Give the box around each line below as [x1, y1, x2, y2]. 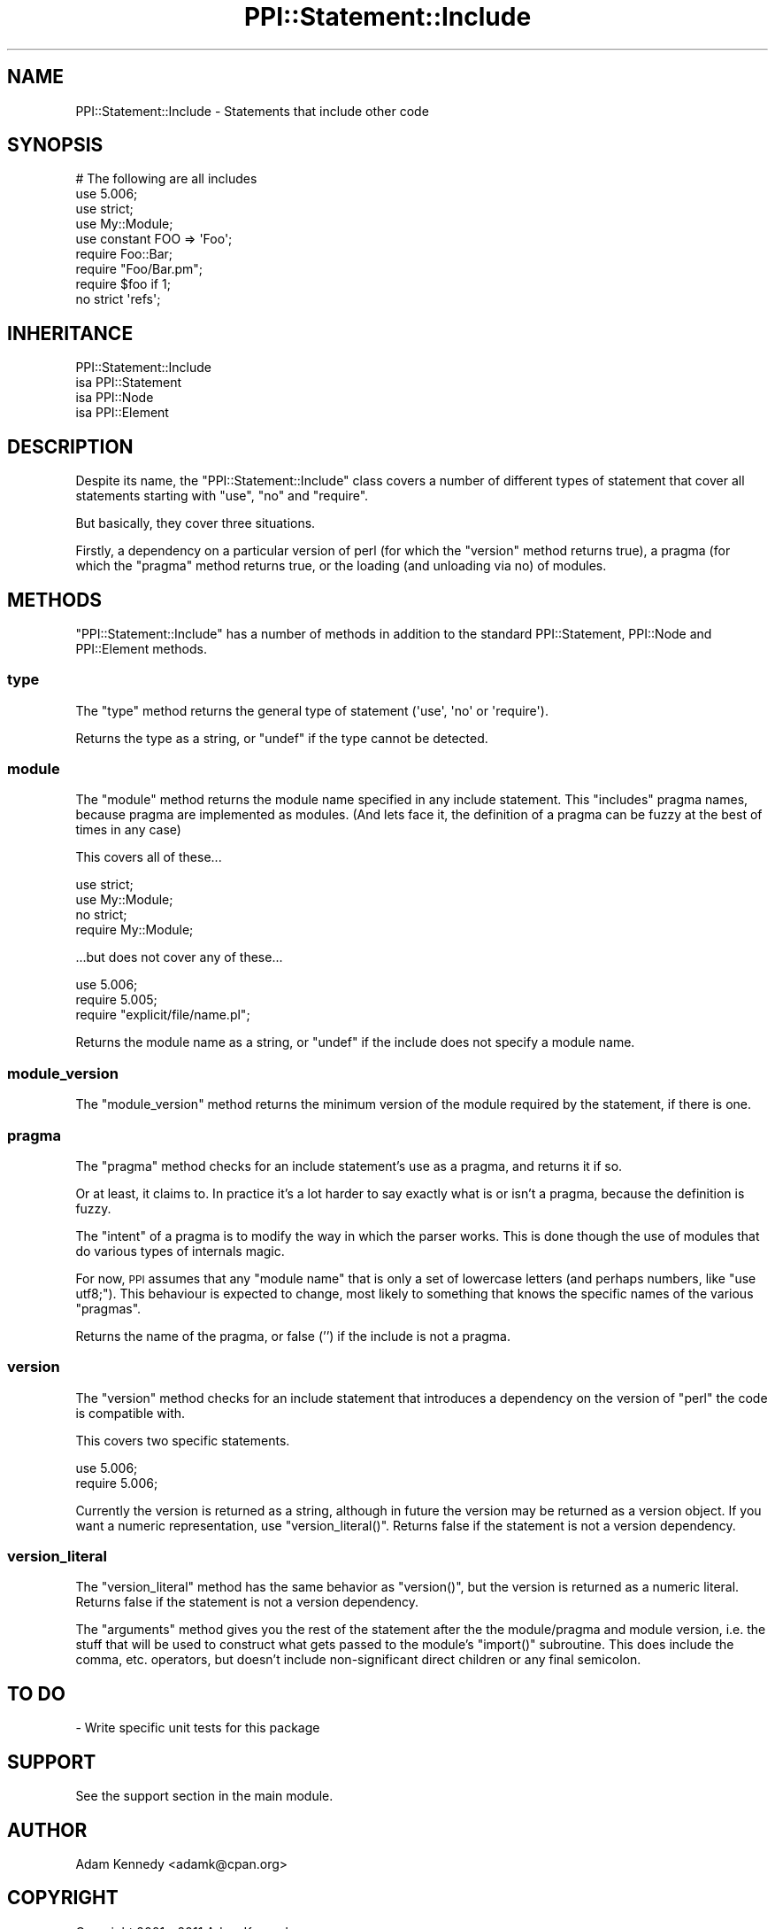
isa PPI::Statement [75, 375, 182, 391]
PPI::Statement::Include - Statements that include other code [75, 103, 429, 119]
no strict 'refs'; [75, 291, 161, 307]
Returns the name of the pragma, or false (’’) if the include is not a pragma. [75, 1328, 510, 1344]
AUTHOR [7, 1818, 88, 1841]
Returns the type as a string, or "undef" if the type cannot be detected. [75, 730, 488, 746]
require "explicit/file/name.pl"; [75, 1007, 250, 1023]
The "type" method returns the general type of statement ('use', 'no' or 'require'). [75, 702, 549, 718]
